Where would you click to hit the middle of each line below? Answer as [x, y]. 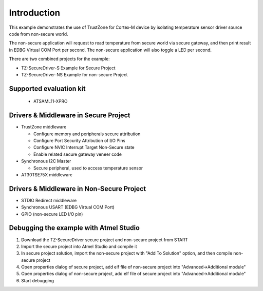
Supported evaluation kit [47, 89]
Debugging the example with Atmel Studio [74, 228]
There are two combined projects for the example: [59, 59]
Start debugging [38, 280]
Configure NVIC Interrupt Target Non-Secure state [84, 147]
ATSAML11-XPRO [50, 101]
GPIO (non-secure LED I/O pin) [52, 214]
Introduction [35, 13]
